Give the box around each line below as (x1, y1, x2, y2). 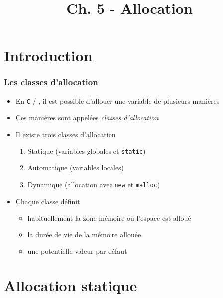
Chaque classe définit (15, 196, 80, 206)
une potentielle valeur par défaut (27, 246, 127, 256)
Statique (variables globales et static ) (27, 146, 146, 156)
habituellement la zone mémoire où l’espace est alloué (27, 213, 191, 223)
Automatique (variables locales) (27, 162, 124, 173)
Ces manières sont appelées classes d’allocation (15, 112, 159, 123)
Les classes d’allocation (4, 76, 98, 88)
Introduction (4, 45, 93, 66)
